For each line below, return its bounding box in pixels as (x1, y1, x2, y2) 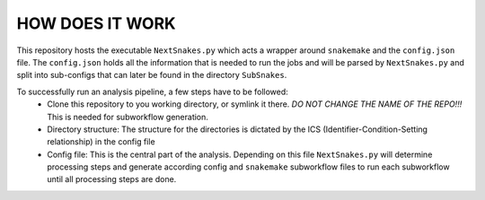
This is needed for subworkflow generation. (47, 111, 208, 122)
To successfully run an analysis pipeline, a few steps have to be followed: (16, 86, 289, 97)
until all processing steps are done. (47, 174, 177, 185)
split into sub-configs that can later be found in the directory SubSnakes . (16, 70, 287, 81)
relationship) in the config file (47, 136, 156, 147)
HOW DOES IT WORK (16, 13, 176, 33)
